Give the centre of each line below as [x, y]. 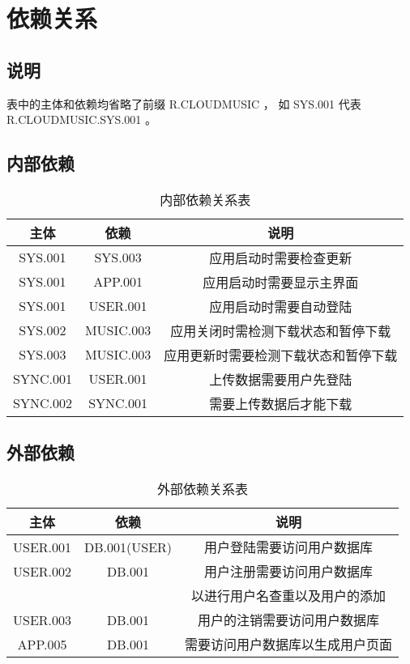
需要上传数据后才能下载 [281, 403]
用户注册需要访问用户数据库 [289, 572]
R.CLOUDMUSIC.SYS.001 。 [81, 119]
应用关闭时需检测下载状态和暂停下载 [281, 330]
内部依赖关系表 [205, 199]
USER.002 [43, 571]
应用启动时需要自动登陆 [281, 306]
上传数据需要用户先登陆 [281, 379]
